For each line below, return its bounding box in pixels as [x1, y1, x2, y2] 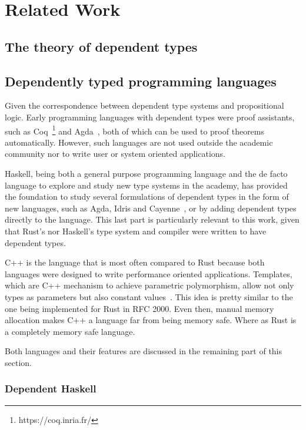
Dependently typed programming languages [5, 72, 277, 90]
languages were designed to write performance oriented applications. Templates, [5, 267, 292, 280]
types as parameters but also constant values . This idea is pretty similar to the [5, 290, 293, 303]
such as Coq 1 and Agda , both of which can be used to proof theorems [5, 123, 265, 137]
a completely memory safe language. [5, 325, 135, 337]
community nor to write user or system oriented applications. [5, 147, 225, 160]
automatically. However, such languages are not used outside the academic [5, 136, 273, 148]
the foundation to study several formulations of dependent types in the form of [5, 190, 289, 203]
